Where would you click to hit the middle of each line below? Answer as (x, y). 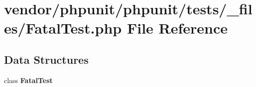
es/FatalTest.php (63, 28)
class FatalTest (28, 80)
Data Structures (46, 59)
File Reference (177, 28)
